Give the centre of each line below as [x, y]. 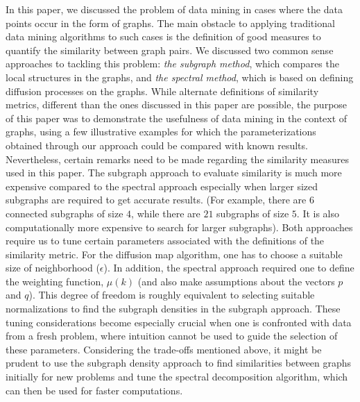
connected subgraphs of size [65, 213]
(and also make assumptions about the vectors [236, 281]
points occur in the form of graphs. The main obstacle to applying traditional [170, 23]
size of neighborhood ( [53, 268]
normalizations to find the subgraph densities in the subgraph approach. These [173, 309]
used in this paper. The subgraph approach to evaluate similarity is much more [174, 173]
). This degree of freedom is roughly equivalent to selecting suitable [172, 295]
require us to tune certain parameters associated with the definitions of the [165, 241]
